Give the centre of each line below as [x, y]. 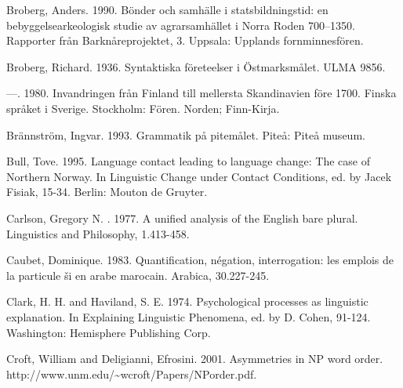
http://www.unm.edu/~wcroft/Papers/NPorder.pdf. [132, 373]
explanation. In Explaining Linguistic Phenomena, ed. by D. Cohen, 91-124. [189, 316]
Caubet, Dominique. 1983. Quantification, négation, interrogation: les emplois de [200, 260]
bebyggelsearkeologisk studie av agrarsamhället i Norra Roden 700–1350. [181, 25]
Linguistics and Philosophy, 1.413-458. [98, 233]
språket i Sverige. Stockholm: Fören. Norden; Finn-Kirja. [143, 108]
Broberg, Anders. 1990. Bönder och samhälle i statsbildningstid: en [167, 9]
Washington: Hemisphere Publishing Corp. [109, 332]
